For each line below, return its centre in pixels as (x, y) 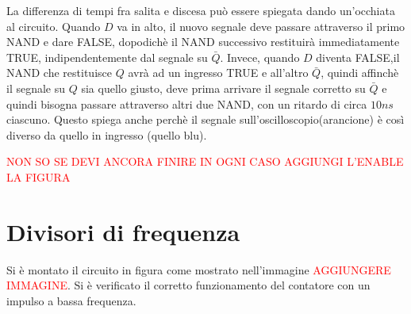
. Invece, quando (260, 57)
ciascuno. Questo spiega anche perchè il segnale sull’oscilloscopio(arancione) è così (205, 119)
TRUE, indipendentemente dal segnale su (107, 57)
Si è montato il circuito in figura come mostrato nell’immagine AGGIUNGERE (199, 269)
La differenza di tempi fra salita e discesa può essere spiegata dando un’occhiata (201, 10)
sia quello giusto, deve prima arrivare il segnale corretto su (223, 88)
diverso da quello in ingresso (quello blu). (107, 134)
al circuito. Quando (54, 26)
